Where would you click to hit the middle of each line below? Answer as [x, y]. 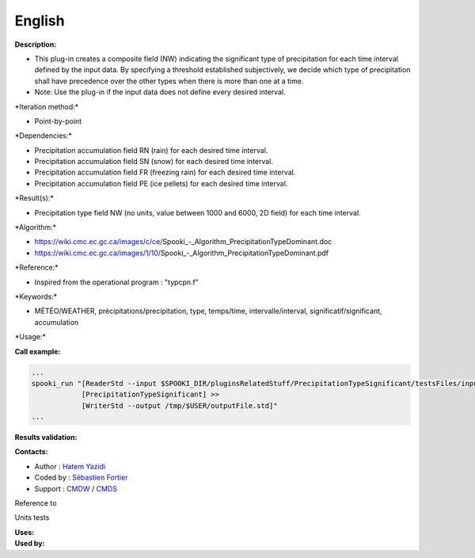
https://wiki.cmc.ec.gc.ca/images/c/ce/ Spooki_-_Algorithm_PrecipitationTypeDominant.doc [183, 242]
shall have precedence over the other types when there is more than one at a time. [169, 81]
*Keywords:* [36, 296]
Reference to [36, 503]
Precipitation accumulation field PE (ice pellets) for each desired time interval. [161, 183]
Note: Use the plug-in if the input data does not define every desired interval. [160, 92]
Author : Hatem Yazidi [70, 466]
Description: [36, 44]
